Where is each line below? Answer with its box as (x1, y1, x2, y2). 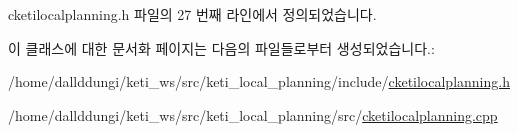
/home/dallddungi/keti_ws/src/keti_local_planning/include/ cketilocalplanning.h (8, 71, 510, 92)
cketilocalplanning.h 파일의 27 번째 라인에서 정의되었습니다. (8, 4, 377, 24)
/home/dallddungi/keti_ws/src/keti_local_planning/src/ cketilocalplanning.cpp (8, 104, 498, 125)
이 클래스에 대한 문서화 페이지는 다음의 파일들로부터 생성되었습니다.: (8, 37, 435, 58)
